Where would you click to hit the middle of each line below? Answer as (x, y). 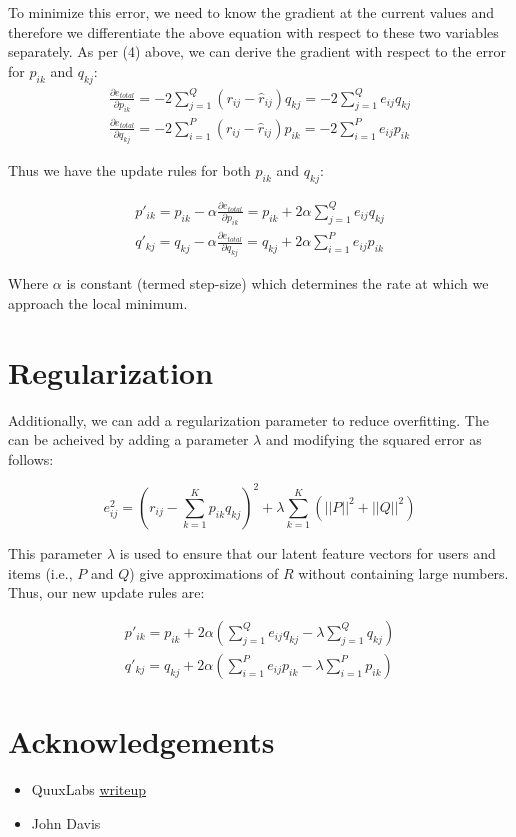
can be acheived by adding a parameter (128, 439)
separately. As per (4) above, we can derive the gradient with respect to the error (257, 51)
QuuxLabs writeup (89, 788)
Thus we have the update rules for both (129, 170)
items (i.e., (40, 572)
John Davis (66, 822)
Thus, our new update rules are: (106, 592)
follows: (31, 458)
